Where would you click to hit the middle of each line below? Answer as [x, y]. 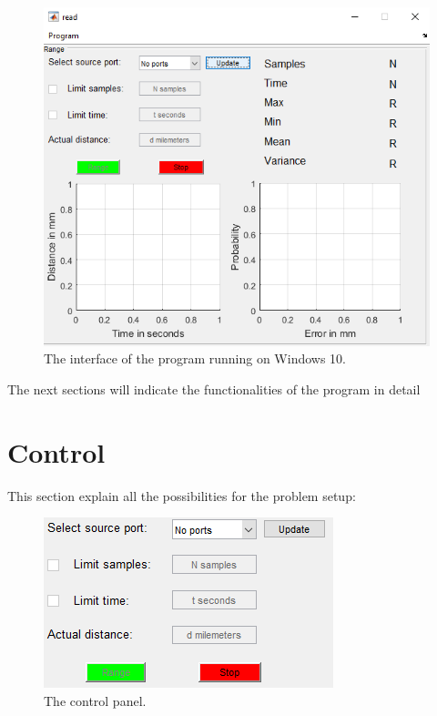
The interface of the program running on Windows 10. [195, 358]
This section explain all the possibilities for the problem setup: [182, 495]
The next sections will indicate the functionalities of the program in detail [214, 389]
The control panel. [95, 700]
